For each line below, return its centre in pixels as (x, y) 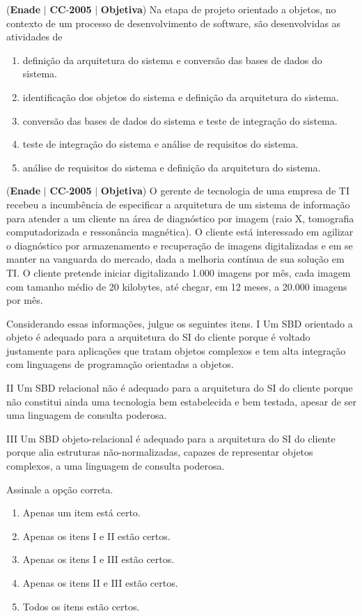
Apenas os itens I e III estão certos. (99, 559)
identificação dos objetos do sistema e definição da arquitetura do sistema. (181, 97)
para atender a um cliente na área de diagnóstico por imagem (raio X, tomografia (180, 218)
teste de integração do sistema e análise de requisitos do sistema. (160, 144)
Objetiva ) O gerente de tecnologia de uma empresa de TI (225, 191)
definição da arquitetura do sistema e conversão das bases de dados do (172, 60)
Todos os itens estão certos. (81, 606)
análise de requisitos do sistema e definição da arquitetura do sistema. (172, 167)
